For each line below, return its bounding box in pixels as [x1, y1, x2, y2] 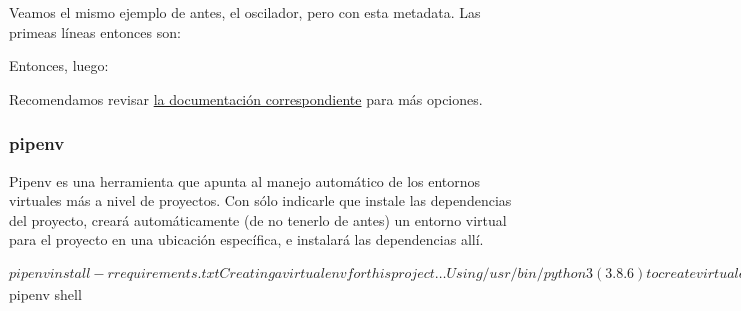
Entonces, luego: [9, 55, 109, 76]
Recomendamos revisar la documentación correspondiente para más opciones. [9, 88, 483, 109]
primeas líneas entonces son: [9, 21, 181, 42]
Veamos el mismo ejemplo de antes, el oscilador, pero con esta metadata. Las [9, 2, 481, 22]
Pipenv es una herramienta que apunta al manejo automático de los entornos [9, 170, 481, 191]
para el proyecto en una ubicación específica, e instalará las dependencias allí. [9, 229, 484, 250]
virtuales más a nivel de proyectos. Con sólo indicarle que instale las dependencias [9, 190, 512, 211]
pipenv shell [9, 283, 82, 304]
